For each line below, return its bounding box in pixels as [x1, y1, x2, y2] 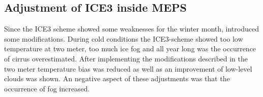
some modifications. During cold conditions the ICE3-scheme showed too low [4, 33, 243, 44]
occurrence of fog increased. [4, 83, 90, 93]
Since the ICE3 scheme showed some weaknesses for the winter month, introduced [4, 23, 259, 34]
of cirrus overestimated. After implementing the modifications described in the [4, 53, 248, 63]
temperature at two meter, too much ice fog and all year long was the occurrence [4, 43, 256, 54]
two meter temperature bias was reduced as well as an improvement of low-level [4, 63, 252, 74]
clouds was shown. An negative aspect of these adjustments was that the [4, 73, 230, 84]
